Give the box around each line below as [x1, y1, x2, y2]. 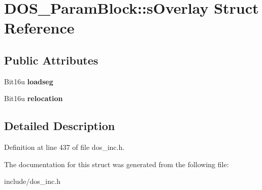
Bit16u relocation [4, 93, 63, 104]
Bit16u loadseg [4, 76, 53, 86]
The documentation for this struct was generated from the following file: [4, 159, 229, 169]
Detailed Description [4, 118, 115, 134]
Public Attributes [4, 52, 99, 68]
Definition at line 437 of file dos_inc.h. [4, 142, 125, 152]
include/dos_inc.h [4, 176, 60, 186]
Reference [4, 17, 75, 38]
